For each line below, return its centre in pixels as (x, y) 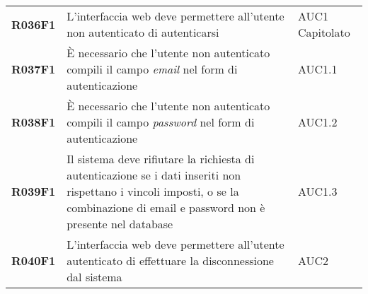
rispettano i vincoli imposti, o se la (153, 191)
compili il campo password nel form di (161, 122)
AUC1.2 (317, 122)
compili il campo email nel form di (152, 69)
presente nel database (120, 224)
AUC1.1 (317, 69)
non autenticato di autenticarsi (143, 32)
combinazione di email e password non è (166, 207)
